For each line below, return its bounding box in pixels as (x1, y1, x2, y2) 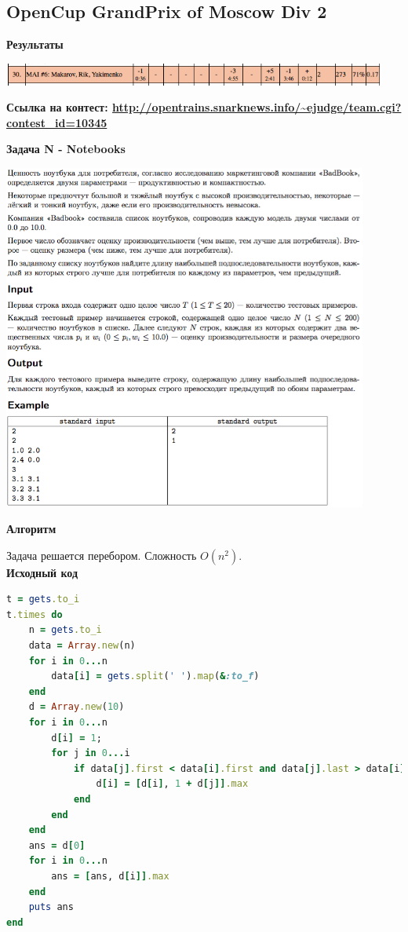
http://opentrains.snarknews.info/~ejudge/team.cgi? (112, 99, 402, 115)
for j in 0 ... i (51, 747, 130, 759)
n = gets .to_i (28, 624, 102, 636)
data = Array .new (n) (28, 640, 136, 652)
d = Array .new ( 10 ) (28, 701, 125, 713)
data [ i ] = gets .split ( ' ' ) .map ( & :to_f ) (51, 671, 260, 682)
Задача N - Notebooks (6, 141, 126, 157)
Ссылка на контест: (6, 99, 108, 115)
